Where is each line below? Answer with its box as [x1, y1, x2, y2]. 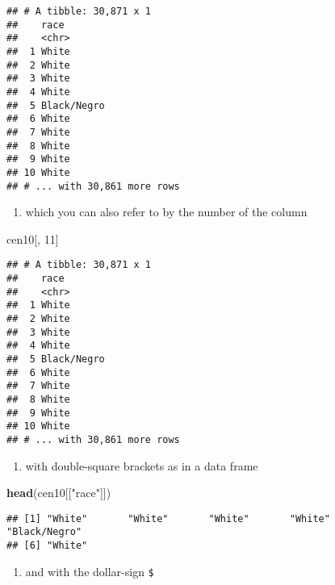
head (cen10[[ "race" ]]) [6, 484, 111, 501]
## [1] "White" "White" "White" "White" [6, 512, 330, 524]
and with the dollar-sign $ [25, 562, 154, 579]
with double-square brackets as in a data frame [25, 457, 258, 474]
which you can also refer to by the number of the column [25, 203, 308, 220]
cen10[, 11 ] [6, 230, 59, 247]
